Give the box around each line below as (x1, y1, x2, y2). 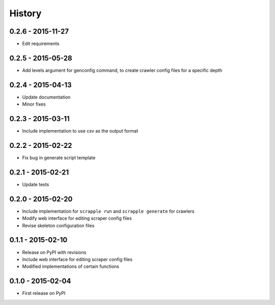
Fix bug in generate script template (22, 155, 96, 161)
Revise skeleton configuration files (22, 222, 95, 228)
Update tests (22, 181, 49, 187)
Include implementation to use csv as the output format (22, 128, 139, 134)
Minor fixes (22, 101, 46, 107)
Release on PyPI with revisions (22, 249, 87, 255)
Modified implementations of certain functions (22, 263, 120, 270)
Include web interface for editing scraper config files (22, 256, 132, 262)
